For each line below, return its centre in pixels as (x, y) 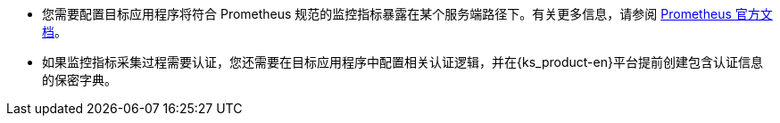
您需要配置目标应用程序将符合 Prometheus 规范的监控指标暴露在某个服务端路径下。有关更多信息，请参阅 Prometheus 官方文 (407, 14)
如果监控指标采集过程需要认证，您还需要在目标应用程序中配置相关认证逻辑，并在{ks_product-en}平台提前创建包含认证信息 (402, 62)
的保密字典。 (79, 80)
